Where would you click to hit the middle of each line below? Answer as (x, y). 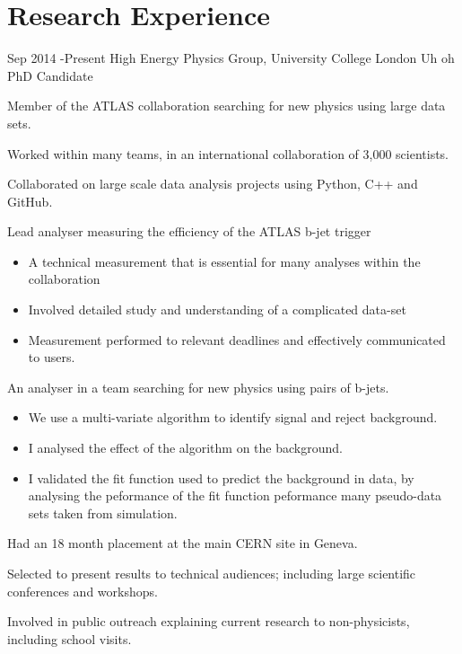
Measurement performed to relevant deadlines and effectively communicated (237, 339)
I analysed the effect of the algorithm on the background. (185, 448)
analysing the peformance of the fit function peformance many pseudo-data (235, 495)
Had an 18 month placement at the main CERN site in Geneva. (183, 543)
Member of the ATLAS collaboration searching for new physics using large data (227, 106)
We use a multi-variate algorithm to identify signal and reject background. (233, 417)
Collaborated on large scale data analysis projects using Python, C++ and (213, 184)
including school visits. (70, 638)
